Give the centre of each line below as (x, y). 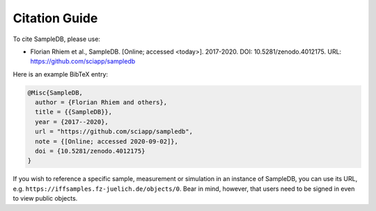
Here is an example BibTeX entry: (60, 74)
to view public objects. (45, 198)
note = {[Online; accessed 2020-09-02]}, (107, 141)
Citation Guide (55, 18)
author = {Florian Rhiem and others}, (101, 102)
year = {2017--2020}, (72, 122)
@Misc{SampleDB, (55, 93)
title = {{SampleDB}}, (74, 112)
